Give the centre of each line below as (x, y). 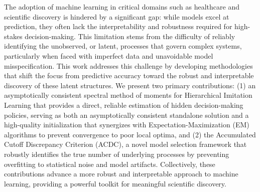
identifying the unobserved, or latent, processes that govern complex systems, (123, 46)
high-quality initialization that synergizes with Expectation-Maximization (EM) (127, 125)
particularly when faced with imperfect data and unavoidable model (109, 55)
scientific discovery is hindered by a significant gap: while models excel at (117, 16)
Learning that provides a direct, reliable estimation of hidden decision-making (124, 105)
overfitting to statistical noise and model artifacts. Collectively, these (110, 164)
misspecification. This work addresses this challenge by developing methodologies (128, 65)
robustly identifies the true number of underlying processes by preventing (117, 154)
